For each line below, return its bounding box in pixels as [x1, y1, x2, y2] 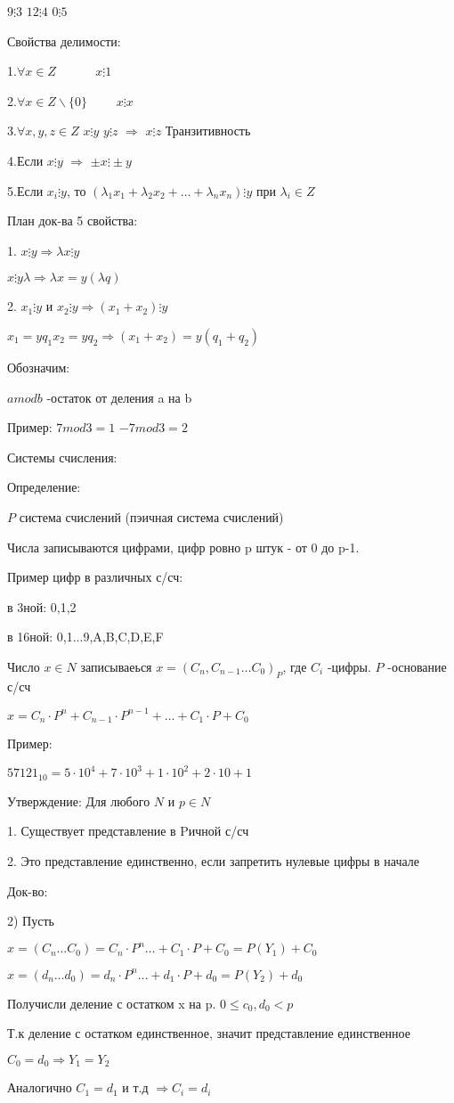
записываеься [80, 657, 152, 675]
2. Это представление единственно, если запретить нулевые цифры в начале [7, 851, 420, 870]
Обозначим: [7, 357, 70, 376]
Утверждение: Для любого [7, 791, 150, 810]
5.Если [7, 181, 44, 200]
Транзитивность [165, 121, 251, 140]
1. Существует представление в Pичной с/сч [7, 821, 249, 840]
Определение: [7, 478, 81, 496]
